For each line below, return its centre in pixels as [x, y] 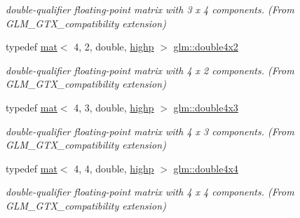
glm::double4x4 [206, 168]
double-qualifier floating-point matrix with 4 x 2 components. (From [150, 70]
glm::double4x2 [206, 47]
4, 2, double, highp [114, 47]
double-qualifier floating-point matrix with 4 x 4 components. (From [150, 192]
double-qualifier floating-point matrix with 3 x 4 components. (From [150, 9]
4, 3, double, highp [114, 107]
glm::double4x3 [206, 107]
